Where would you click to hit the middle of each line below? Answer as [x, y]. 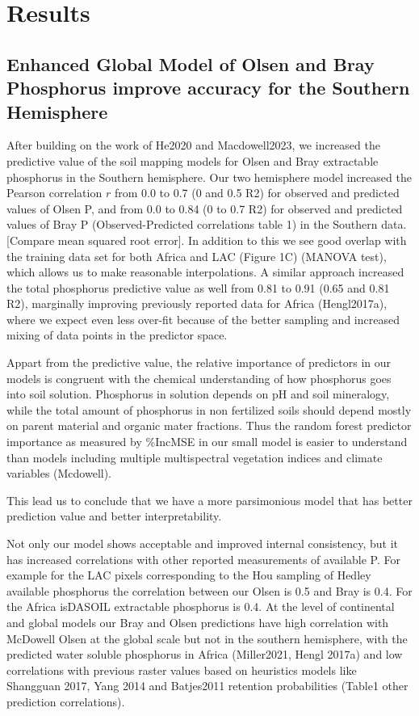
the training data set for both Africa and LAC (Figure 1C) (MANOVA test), [197, 256]
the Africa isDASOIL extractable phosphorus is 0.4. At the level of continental [201, 606]
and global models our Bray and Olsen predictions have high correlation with [198, 622]
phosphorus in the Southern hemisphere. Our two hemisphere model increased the [209, 177]
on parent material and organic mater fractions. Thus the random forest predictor [209, 425]
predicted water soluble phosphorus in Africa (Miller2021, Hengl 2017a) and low [205, 654]
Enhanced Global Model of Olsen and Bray [191, 63]
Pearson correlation [54, 193]
